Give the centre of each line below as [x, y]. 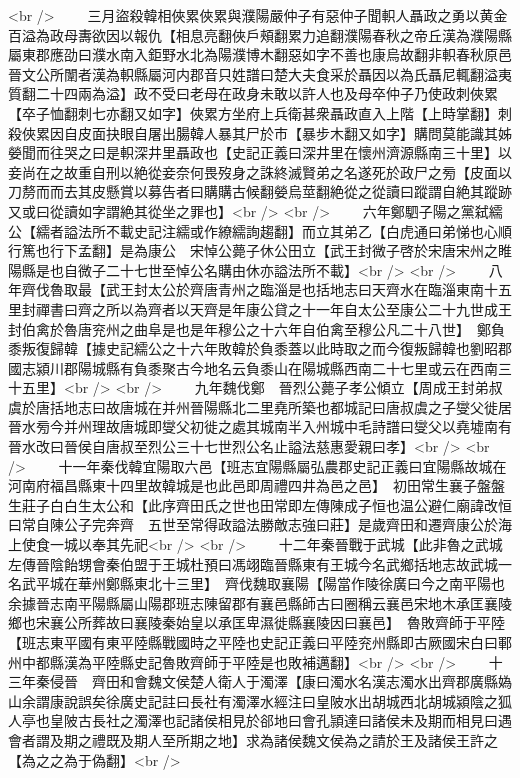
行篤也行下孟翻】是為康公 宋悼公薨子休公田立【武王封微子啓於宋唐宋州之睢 [260, 250]
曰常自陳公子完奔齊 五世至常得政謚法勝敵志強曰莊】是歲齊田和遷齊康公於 [253, 524]
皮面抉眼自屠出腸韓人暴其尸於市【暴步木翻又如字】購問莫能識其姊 [294, 132]
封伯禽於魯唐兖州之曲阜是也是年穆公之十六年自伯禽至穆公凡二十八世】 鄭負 [256, 328]
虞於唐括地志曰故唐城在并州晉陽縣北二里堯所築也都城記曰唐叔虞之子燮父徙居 [260, 406]
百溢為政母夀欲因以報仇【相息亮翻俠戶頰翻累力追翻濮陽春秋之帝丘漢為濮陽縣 [260, 34]
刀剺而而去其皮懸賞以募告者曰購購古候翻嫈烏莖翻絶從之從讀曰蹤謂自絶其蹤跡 [260, 191]
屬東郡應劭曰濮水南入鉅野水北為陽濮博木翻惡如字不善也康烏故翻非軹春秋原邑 [260, 54]
